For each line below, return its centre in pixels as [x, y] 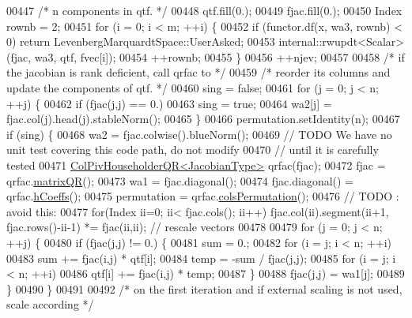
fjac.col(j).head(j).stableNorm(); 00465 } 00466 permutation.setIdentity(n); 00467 [203, 119]
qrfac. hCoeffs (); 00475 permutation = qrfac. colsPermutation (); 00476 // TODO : [203, 196]
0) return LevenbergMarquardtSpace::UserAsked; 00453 [141, 41]
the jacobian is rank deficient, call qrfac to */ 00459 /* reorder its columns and [198, 72]
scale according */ [50, 304]
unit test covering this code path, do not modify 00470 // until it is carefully [193, 150]
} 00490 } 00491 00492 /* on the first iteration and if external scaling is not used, [204, 288]
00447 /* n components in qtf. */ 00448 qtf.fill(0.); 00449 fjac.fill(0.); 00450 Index [204, 10]
